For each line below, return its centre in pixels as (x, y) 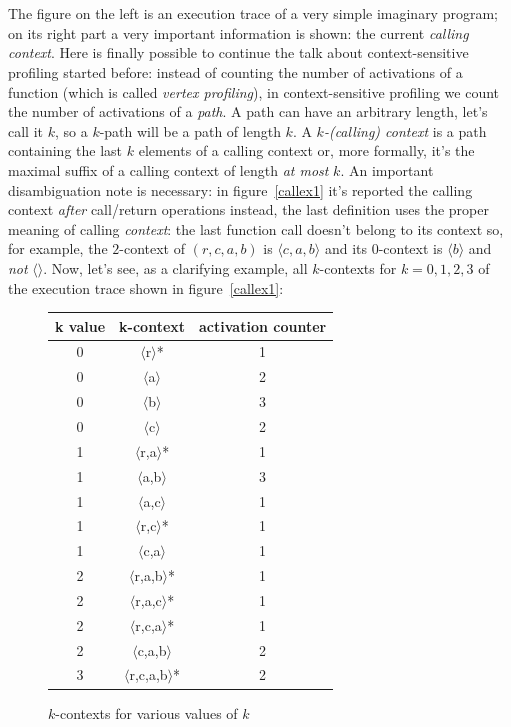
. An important (387, 169)
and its (345, 248)
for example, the (58, 248)
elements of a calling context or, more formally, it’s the (306, 150)
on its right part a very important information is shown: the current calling (238, 32)
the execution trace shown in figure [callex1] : (146, 287)
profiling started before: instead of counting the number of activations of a (235, 71)
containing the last (65, 150)
